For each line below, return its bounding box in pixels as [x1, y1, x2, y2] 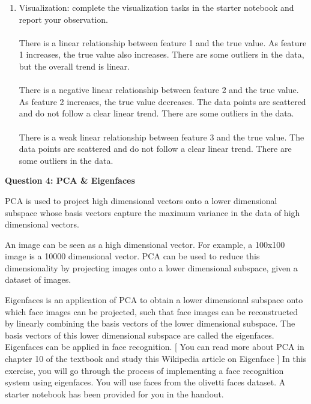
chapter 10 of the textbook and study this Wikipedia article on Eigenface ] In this [5, 352, 307, 365]
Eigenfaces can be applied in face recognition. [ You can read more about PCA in [5, 340, 304, 353]
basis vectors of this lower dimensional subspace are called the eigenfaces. [5, 328, 274, 341]
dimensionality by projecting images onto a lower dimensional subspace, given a [5, 261, 298, 274]
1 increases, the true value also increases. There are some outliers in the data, [19, 48, 304, 61]
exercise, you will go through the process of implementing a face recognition [5, 364, 284, 376]
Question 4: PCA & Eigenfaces [5, 174, 135, 187]
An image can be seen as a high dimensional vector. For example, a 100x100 [5, 238, 285, 250]
